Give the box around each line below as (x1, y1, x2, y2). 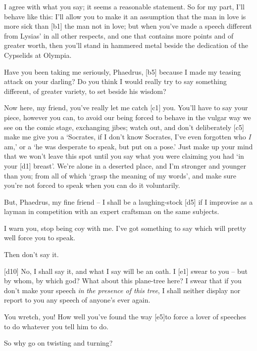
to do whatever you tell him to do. (4, 321, 108, 331)
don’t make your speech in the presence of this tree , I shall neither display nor (4, 285, 241, 295)
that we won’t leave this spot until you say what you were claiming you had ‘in (4, 151, 244, 161)
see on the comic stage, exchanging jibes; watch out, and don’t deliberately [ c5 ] (4, 122, 244, 132)
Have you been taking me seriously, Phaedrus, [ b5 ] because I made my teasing (4, 66, 241, 77)
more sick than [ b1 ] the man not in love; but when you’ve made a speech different (4, 21, 252, 31)
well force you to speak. (4, 232, 75, 243)
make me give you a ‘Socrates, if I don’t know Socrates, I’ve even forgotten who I (4, 132, 251, 142)
